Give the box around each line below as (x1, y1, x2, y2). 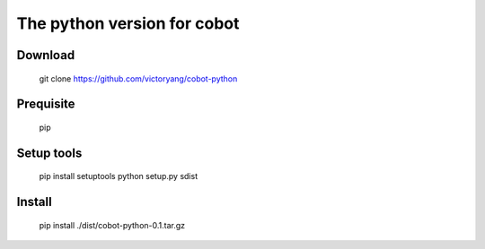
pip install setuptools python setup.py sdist (39, 171, 198, 182)
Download (16, 47, 75, 63)
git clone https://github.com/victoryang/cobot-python (39, 73, 238, 84)
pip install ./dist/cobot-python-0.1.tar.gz (39, 219, 186, 230)
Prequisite (16, 97, 75, 112)
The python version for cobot (16, 13, 240, 33)
